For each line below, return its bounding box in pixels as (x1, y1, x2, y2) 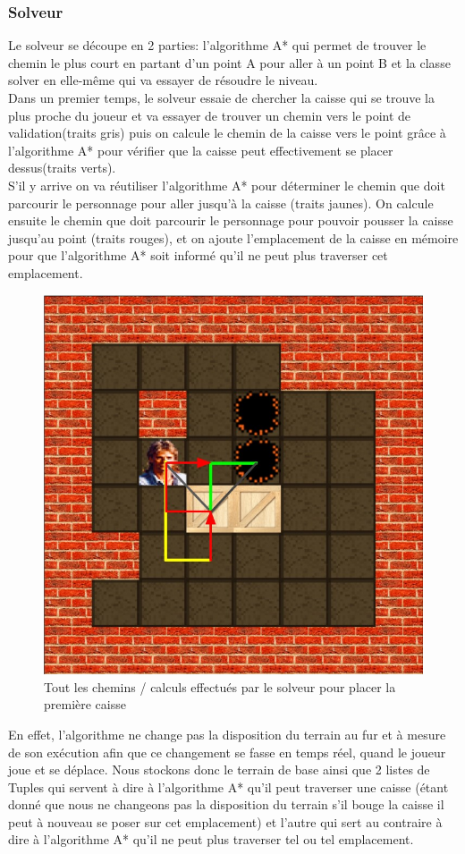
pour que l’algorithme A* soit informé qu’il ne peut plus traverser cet (8, 246, 388, 265)
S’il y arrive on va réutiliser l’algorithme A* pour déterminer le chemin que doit (8, 175, 445, 194)
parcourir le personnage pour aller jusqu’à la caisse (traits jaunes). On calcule (8, 193, 434, 212)
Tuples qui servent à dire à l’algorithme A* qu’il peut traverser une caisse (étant (8, 777, 449, 796)
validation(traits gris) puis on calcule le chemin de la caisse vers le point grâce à (8, 123, 446, 142)
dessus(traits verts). (8, 158, 116, 177)
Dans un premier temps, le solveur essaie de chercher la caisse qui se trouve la (8, 89, 435, 106)
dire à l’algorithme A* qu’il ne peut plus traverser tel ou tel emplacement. (8, 830, 414, 849)
